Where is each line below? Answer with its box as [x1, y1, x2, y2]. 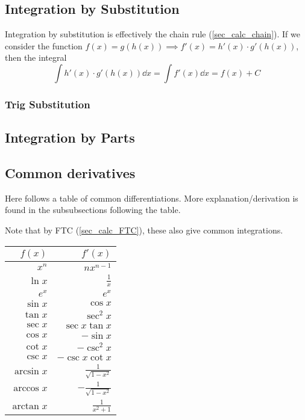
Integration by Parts [5, 128, 135, 147]
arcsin [14, 366, 39, 376]
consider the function [5, 39, 83, 52]
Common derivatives [5, 164, 136, 182]
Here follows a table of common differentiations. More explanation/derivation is [5, 191, 298, 204]
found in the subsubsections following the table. [5, 203, 181, 216]
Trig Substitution [5, 96, 90, 111]
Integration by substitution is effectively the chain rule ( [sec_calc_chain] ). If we [5, 28, 300, 40]
